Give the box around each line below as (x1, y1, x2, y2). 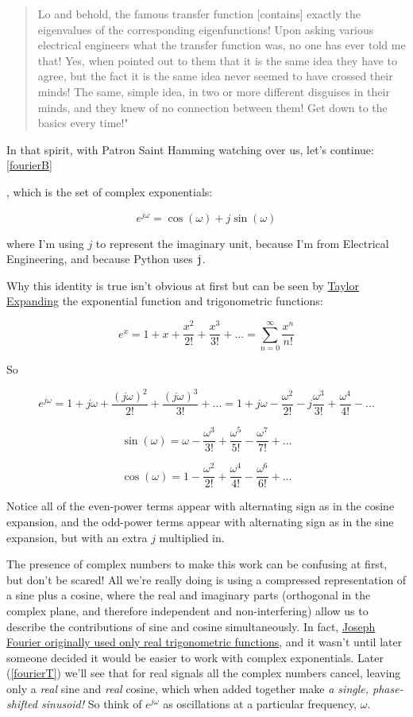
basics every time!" (37, 114, 129, 131)
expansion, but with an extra (6, 529, 148, 545)
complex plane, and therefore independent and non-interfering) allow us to (6, 602, 369, 618)
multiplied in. (159, 529, 225, 545)
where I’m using (6, 234, 84, 251)
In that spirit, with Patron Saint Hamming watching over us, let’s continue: (6, 141, 374, 157)
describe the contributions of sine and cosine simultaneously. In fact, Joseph (6, 618, 376, 634)
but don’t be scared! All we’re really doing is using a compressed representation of (6, 571, 407, 587)
